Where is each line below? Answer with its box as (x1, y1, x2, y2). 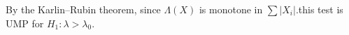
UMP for (6, 15, 44, 30)
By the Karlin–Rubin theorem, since (6, 2, 161, 16)
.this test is (295, 2, 343, 16)
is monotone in (199, 2, 263, 16)
